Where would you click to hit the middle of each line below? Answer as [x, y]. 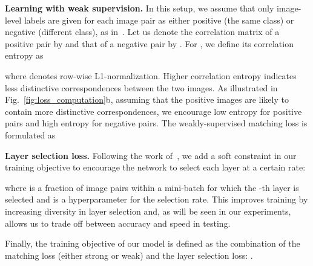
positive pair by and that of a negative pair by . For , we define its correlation [149, 43]
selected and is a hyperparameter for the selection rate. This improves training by [156, 199]
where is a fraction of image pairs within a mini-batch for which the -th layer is [152, 187]
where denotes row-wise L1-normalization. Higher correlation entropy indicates [151, 75]
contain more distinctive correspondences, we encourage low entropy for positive [153, 111]
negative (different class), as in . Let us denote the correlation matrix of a [142, 32]
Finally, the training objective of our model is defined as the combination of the [153, 243]
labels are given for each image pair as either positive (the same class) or [159, 20]
